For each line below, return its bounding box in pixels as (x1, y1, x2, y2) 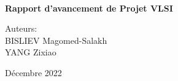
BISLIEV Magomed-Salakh (5, 33, 107, 46)
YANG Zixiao (5, 46, 56, 58)
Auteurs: (5, 22, 37, 35)
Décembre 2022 (5, 66, 62, 79)
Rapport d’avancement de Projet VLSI (5, 1, 173, 14)
